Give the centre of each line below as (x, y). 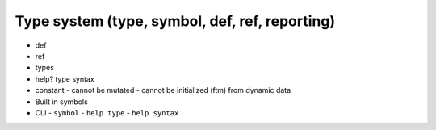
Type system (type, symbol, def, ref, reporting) (175, 21)
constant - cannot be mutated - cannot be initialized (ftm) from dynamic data (163, 90)
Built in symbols (61, 102)
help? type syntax (65, 79)
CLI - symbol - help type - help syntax (107, 112)
